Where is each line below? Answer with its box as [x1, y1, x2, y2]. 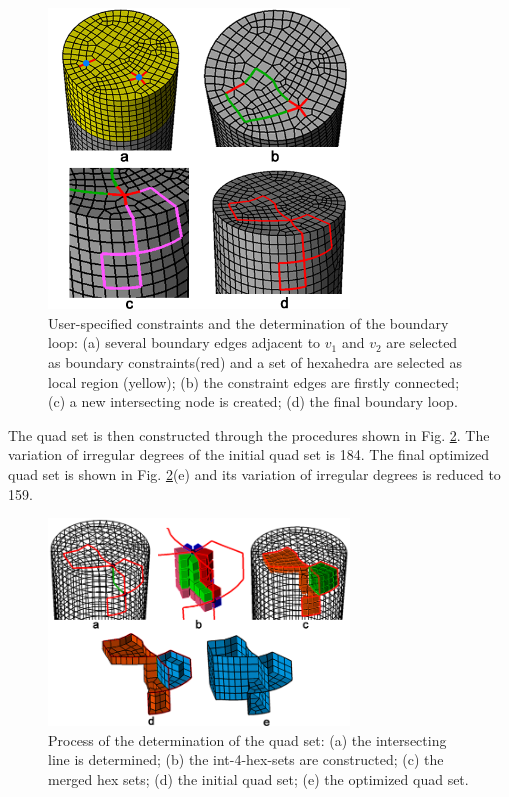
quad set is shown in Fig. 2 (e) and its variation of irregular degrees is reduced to [8, 463, 501, 484]
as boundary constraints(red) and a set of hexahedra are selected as [48, 351, 463, 372]
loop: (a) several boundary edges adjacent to [48, 332, 321, 353]
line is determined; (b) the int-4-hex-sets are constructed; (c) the [48, 749, 444, 770]
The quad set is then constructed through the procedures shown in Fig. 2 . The [8, 424, 490, 445]
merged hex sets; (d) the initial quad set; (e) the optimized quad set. [48, 768, 469, 789]
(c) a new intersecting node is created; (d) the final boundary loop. [48, 391, 458, 412]
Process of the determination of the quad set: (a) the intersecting [48, 729, 447, 750]
